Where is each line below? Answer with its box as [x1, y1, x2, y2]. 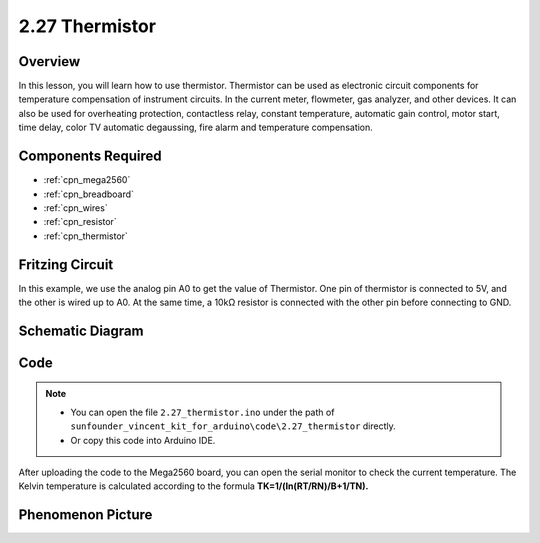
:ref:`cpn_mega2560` [43, 174, 131, 186]
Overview [18, 53, 81, 70]
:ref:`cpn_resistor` [43, 216, 117, 228]
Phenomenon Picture [18, 506, 153, 524]
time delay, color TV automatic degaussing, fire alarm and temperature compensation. [18, 121, 374, 134]
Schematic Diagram [18, 322, 144, 339]
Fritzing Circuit [18, 256, 114, 273]
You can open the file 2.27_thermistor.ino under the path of [70, 406, 335, 418]
